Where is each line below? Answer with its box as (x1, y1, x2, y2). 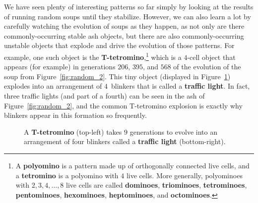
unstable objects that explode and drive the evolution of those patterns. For (4, 40, 235, 51)
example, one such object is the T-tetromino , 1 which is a (4, 50, 182, 62)
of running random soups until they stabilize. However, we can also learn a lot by (4, 11, 251, 21)
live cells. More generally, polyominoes (126, 170, 243, 180)
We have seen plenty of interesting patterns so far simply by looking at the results (4, 1, 254, 11)
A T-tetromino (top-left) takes (24, 126, 122, 137)
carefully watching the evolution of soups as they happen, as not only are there (4, 21, 245, 31)
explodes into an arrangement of (4, 81, 102, 91)
